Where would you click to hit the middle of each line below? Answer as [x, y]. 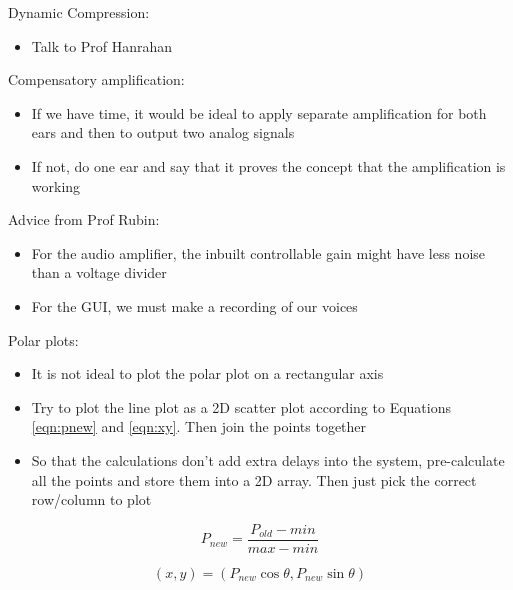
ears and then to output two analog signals [163, 132]
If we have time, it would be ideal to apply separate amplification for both [259, 112]
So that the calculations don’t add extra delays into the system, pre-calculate [268, 459]
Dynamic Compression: [79, 12]
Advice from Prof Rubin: [84, 219]
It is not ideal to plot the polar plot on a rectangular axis [207, 373]
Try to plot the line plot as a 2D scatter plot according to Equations [241, 406]
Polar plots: [43, 339]
